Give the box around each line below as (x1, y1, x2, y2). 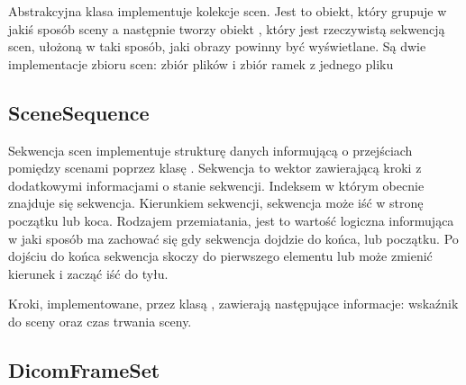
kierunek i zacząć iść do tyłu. (8, 264, 169, 282)
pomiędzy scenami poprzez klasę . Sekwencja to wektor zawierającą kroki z (8, 158, 422, 177)
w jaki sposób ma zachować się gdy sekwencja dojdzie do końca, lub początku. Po (8, 228, 459, 247)
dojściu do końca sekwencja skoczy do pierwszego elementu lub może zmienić (8, 246, 433, 265)
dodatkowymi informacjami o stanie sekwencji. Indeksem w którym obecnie (8, 175, 425, 194)
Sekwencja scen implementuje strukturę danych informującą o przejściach (8, 140, 413, 159)
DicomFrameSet (8, 355, 160, 383)
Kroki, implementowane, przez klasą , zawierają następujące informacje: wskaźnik (8, 294, 459, 313)
